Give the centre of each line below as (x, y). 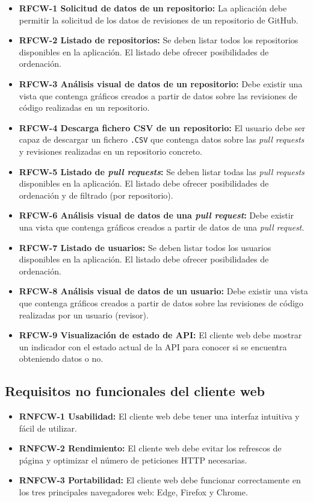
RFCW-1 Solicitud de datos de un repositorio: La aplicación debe (153, 8)
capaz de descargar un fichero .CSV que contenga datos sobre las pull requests (162, 139)
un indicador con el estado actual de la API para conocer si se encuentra (153, 346)
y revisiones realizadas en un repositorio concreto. (111, 151)
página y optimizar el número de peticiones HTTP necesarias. (133, 460)
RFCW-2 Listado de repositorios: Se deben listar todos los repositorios (159, 40)
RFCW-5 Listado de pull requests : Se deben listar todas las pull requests (162, 171)
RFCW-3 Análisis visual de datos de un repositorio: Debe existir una (161, 83)
